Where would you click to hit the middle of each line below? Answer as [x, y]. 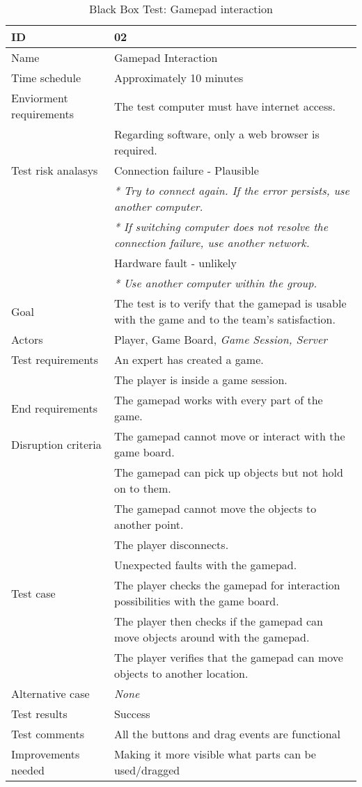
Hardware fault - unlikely [175, 263]
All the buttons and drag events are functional [227, 734]
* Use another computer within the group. [215, 283]
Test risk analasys [55, 170]
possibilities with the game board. [196, 601]
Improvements [46, 754]
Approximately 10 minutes [179, 78]
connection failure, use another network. [212, 243]
